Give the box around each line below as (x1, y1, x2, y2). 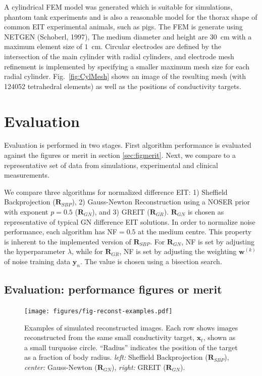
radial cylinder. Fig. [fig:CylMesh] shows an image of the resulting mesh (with (4, 71, 246, 81)
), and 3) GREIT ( (92, 206, 150, 217)
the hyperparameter (4, 246, 66, 257)
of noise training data (4, 256, 71, 266)
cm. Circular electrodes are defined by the (91, 41, 221, 52)
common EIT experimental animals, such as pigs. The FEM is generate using (4, 21, 243, 32)
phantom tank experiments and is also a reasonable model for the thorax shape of (4, 11, 257, 22)
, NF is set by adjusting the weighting (119, 246, 237, 257)
